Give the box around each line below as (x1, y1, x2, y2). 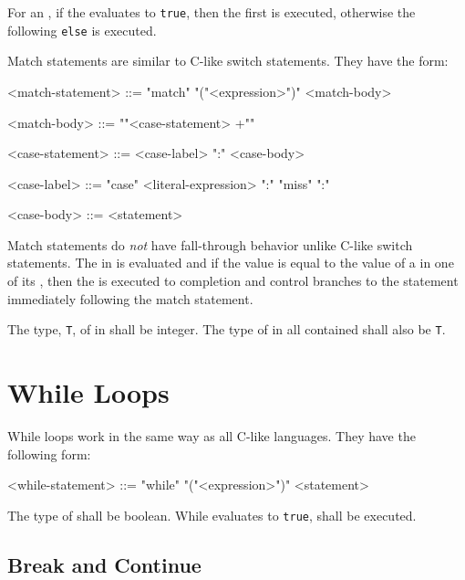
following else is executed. (7, 20, 157, 39)
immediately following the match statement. (7, 289, 253, 308)
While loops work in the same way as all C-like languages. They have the (7, 427, 416, 446)
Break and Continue (7, 550, 201, 578)
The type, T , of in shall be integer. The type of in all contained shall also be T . (7, 320, 446, 339)
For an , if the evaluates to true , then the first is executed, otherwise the (7, 3, 416, 21)
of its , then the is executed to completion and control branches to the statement (7, 271, 459, 290)
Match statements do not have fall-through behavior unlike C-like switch (7, 235, 413, 254)
